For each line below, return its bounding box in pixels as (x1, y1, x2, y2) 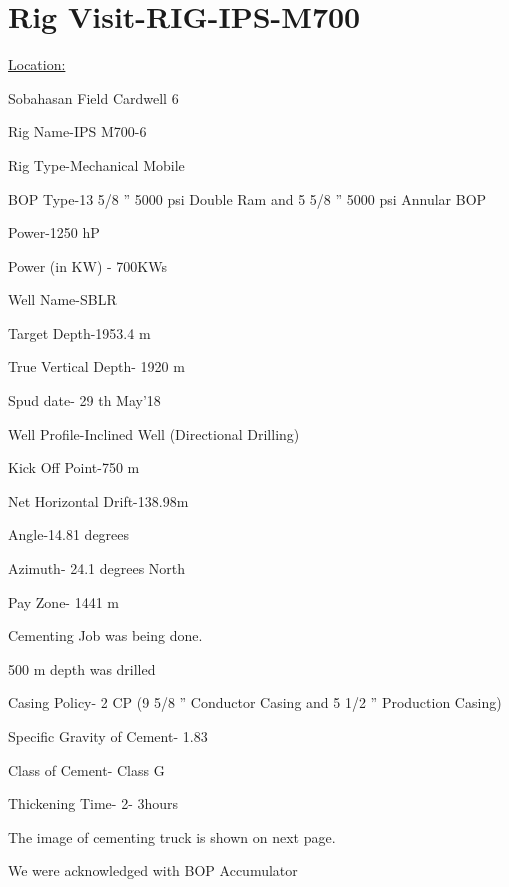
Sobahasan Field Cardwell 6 (8, 87, 179, 108)
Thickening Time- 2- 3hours (8, 793, 179, 814)
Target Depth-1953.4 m (8, 322, 151, 343)
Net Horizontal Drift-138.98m (8, 490, 189, 511)
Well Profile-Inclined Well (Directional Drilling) (8, 423, 300, 444)
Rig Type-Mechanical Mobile (8, 154, 185, 175)
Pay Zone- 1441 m (8, 591, 120, 612)
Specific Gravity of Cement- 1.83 (8, 726, 208, 746)
